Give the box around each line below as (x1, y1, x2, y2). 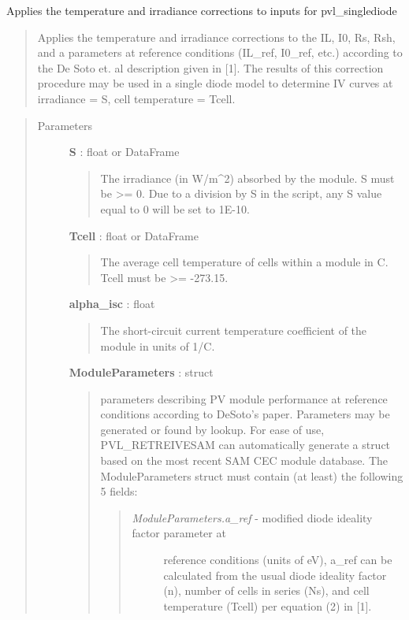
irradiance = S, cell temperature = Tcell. (37, 90, 236, 106)
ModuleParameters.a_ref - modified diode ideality (132, 509, 373, 525)
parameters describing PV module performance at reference (100, 390, 388, 407)
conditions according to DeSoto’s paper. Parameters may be (100, 406, 390, 422)
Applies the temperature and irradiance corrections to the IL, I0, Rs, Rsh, (37, 28, 396, 45)
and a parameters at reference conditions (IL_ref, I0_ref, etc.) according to (37, 44, 403, 61)
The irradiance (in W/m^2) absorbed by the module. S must (100, 169, 395, 186)
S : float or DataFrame (69, 143, 180, 160)
